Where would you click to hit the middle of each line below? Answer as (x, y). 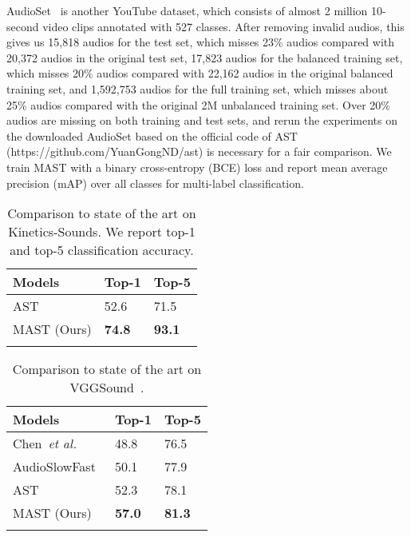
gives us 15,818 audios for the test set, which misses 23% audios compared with (201, 42)
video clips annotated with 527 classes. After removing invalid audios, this (223, 26)
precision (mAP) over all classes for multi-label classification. (155, 183)
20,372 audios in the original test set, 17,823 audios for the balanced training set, (205, 57)
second (23, 26)
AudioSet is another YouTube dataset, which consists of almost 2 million (187, 10)
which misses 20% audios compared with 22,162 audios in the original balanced (200, 73)
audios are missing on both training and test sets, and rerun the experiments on (202, 120)
